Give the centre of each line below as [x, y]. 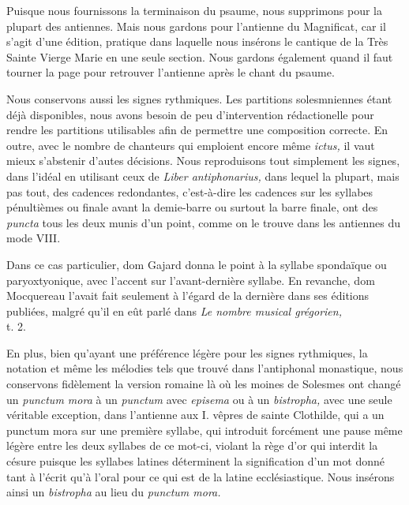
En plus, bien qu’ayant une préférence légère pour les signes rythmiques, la [187, 352]
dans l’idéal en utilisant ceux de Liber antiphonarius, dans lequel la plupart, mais [203, 176]
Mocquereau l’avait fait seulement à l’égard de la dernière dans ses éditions [188, 296]
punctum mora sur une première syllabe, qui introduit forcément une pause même [204, 430]
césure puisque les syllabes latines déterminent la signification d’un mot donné [195, 461]
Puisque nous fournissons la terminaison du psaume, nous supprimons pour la [195, 10]
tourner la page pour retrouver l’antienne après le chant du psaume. [171, 72]
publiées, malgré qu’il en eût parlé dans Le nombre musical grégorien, [174, 310]
